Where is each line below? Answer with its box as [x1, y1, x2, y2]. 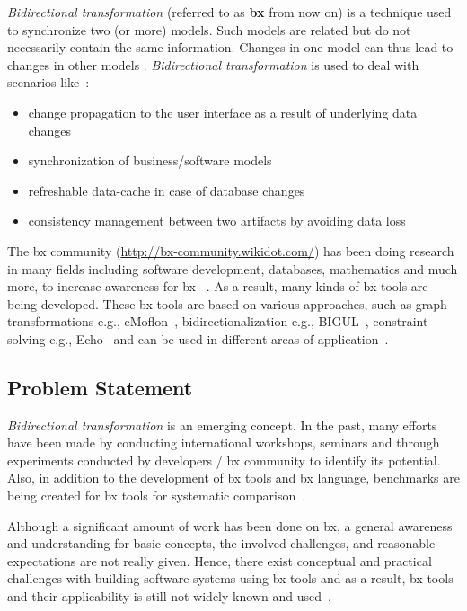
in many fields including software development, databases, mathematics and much [7, 259, 458, 278]
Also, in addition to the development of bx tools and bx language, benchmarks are [7, 468, 460, 487]
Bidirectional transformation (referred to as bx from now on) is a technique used [7, 3, 452, 21]
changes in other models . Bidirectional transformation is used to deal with [7, 55, 419, 74]
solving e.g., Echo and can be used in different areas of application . [7, 329, 389, 348]
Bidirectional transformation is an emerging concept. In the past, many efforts [7, 415, 437, 434]
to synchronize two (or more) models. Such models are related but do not [7, 20, 411, 39]
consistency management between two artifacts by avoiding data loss [28, 211, 406, 230]
